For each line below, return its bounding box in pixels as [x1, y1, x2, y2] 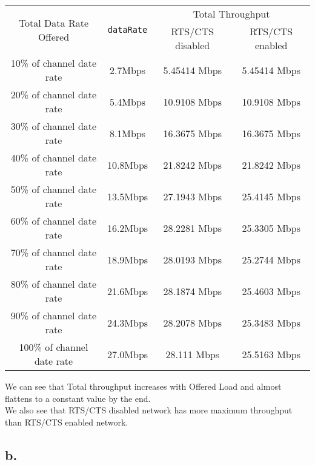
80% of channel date [10, 277, 97, 291]
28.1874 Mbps [163, 283, 222, 298]
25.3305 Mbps [242, 220, 300, 235]
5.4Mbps [109, 94, 146, 109]
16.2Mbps [107, 220, 148, 235]
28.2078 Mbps [163, 315, 222, 330]
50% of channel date [10, 182, 97, 196]
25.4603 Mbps [242, 283, 300, 298]
